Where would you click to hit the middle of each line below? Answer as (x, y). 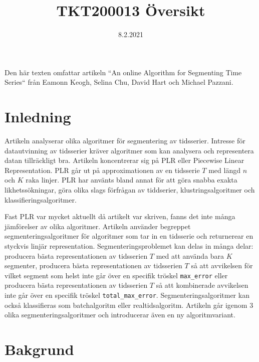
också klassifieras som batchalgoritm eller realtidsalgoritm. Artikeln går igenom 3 (129, 305)
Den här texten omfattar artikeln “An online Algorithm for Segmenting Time (123, 72)
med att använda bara (190, 255)
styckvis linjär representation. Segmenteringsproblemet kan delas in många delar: (129, 245)
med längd (224, 170)
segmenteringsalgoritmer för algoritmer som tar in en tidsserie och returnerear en (129, 236)
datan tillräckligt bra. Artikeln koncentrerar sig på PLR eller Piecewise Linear (124, 160)
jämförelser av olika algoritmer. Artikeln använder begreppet (98, 226)
